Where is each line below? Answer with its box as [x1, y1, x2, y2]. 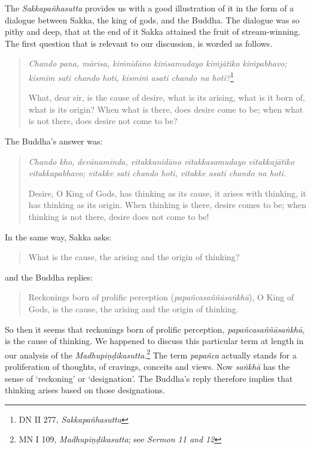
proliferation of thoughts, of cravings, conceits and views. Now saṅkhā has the [5, 360, 290, 372]
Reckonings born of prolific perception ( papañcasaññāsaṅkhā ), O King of [28, 291, 294, 303]
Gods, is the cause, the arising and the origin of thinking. [28, 302, 239, 315]
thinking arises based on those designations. [5, 384, 165, 396]
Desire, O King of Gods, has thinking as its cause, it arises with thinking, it [28, 186, 306, 199]
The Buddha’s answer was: [5, 135, 103, 147]
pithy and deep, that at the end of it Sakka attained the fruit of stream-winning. [5, 25, 301, 38]
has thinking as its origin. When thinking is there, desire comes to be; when [28, 198, 306, 211]
